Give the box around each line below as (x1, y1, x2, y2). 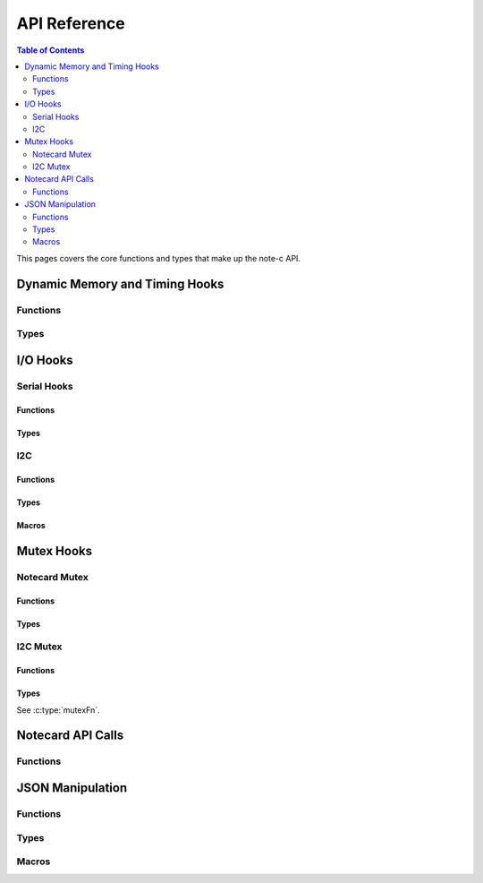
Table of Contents (16, 45, 85, 56)
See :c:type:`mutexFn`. (16, 704, 100, 716)
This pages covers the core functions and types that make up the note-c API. (16, 253, 301, 263)
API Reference (16, 13, 125, 33)
